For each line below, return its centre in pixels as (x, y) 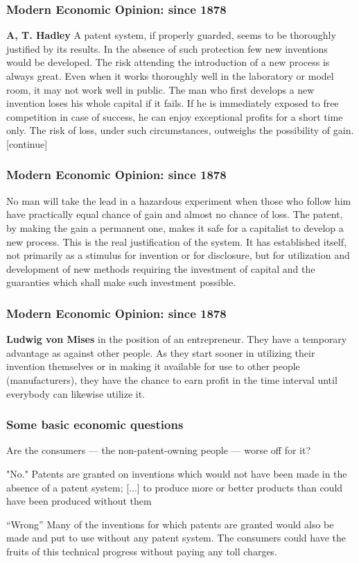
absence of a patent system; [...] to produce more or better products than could (175, 487)
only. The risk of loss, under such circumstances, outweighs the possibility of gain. (180, 130)
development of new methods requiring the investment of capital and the (161, 268)
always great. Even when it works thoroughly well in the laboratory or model (170, 76)
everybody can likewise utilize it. (76, 393)
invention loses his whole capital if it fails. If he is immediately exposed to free (173, 103)
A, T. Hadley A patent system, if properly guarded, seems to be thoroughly (171, 35)
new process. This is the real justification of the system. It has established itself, (176, 241)
